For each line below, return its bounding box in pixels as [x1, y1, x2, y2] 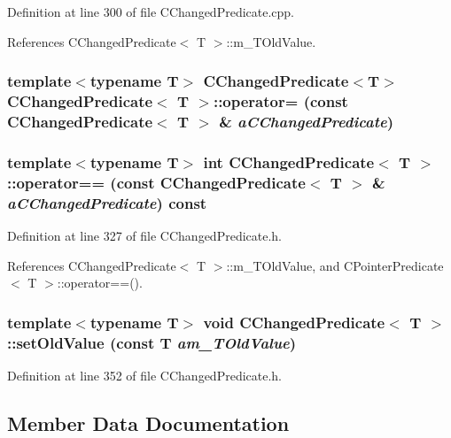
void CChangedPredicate [203, 311, 385, 333]
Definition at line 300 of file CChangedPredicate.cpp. [7, 3, 295, 20]
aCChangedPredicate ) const [7, 191, 207, 213]
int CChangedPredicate [203, 150, 375, 173]
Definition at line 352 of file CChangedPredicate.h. [7, 365, 283, 384]
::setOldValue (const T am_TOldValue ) [7, 331, 297, 353]
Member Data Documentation [7, 409, 290, 436]
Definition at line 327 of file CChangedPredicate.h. [7, 226, 283, 244]
